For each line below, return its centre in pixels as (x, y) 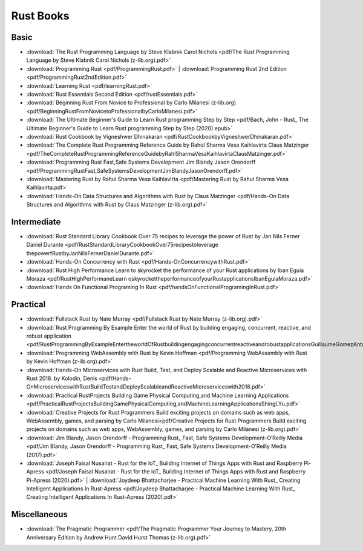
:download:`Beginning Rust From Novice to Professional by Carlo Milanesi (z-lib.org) (131, 102)
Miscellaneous (39, 514)
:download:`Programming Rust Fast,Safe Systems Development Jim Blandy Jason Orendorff (141, 162)
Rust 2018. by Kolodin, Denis (62, 378)
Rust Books (40, 16)
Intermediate (36, 222)
